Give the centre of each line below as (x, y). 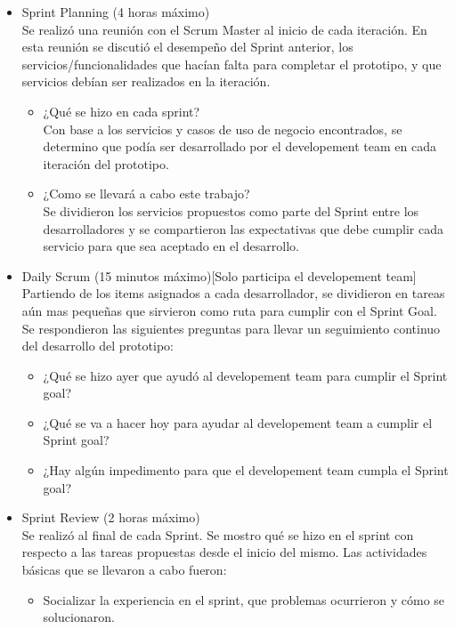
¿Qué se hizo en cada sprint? (122, 111)
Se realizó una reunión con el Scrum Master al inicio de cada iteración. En (224, 29)
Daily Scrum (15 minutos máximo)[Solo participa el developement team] (219, 275)
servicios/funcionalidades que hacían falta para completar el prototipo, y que (232, 64)
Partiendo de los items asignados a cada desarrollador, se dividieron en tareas (233, 293)
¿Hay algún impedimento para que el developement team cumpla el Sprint (246, 470)
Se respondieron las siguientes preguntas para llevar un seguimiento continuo (231, 328)
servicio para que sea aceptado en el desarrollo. (171, 246)
